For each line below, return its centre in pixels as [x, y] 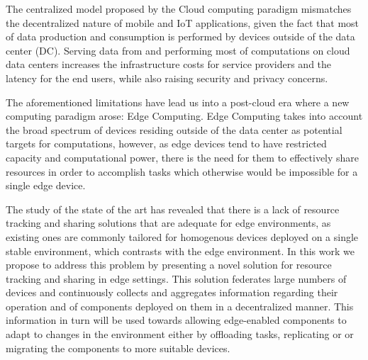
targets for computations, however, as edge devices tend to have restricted [166, 144]
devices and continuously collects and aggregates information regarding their [172, 292]
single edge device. [46, 185]
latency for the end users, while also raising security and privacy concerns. [167, 78]
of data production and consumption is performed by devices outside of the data [180, 36]
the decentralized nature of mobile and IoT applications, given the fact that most [183, 22]
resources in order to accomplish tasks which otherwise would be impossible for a [182, 171]
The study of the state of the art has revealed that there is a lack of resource [173, 209]
